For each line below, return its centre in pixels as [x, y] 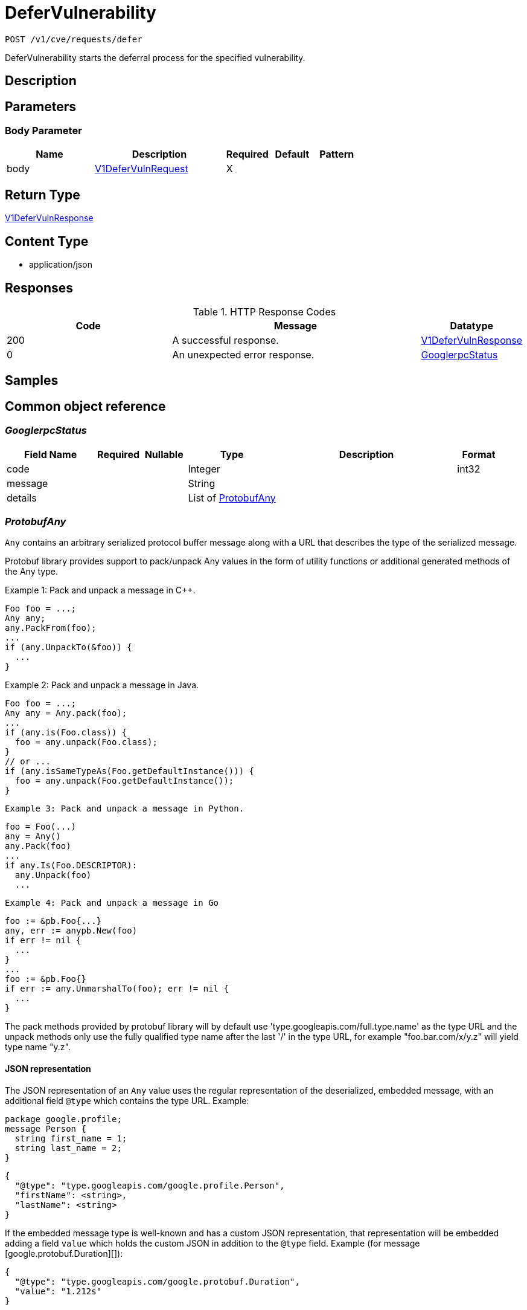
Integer [204, 469]
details [22, 498]
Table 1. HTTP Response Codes [264, 311]
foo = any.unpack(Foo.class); [86, 742]
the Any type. [31, 572]
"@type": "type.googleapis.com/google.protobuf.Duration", [157, 1281]
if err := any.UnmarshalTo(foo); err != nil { [117, 989]
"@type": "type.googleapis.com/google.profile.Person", [150, 1185]
